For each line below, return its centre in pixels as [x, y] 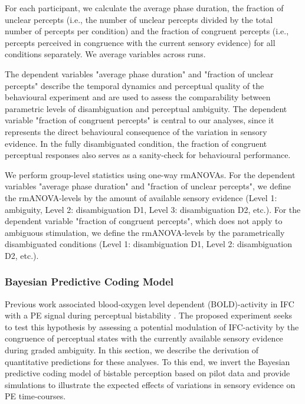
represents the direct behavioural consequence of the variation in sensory [136, 131]
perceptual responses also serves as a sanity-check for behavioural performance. [148, 155]
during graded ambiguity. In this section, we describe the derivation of [132, 350]
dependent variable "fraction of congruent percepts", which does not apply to [144, 221]
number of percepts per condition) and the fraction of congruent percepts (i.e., [147, 31]
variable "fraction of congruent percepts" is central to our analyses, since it [140, 120]
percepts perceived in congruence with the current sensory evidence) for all [140, 42]
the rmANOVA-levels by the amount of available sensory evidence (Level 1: [141, 197]
